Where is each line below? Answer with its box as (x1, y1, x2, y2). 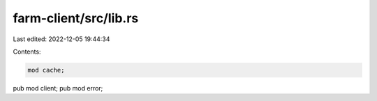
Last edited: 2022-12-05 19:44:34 (13, 35, 110, 43)
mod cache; (27, 66, 65, 74)
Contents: (13, 47, 41, 56)
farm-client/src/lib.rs (13, 10, 139, 26)
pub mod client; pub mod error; (13, 84, 103, 92)
